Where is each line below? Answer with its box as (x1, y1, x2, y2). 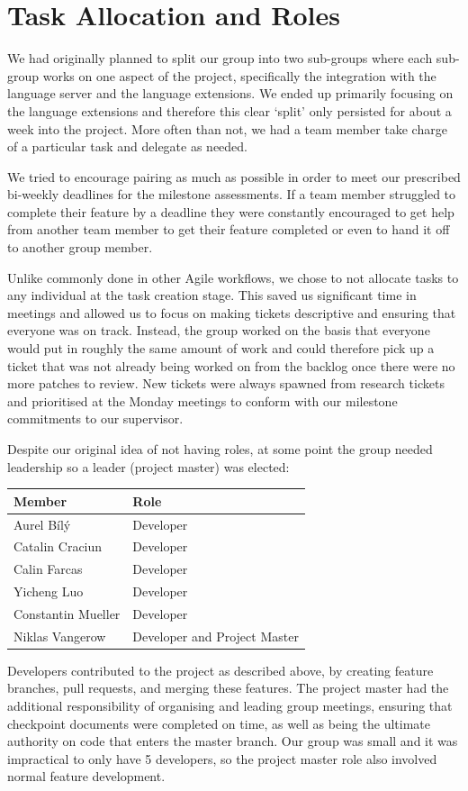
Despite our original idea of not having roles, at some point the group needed (7, 440, 433, 458)
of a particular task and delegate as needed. (7, 137, 248, 156)
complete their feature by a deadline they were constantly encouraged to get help (7, 202, 454, 221)
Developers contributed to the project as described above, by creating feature (7, 660, 434, 679)
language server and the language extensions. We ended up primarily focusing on (7, 84, 454, 103)
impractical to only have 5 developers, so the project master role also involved (7, 749, 437, 768)
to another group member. (7, 238, 153, 257)
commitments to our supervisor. (7, 409, 184, 428)
